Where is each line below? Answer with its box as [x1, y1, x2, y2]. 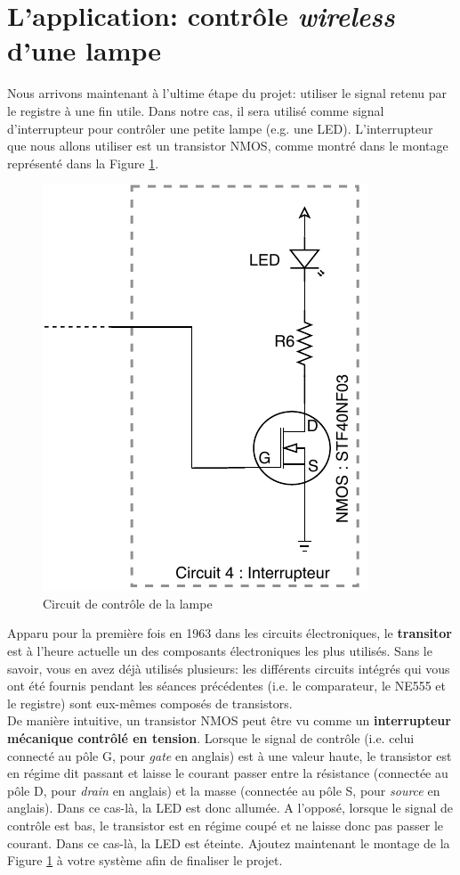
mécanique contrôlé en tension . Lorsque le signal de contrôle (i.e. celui [7, 729, 415, 748]
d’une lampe [7, 32, 162, 69]
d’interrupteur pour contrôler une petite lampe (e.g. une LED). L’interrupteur [7, 119, 433, 137]
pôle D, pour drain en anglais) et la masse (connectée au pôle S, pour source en [7, 781, 440, 799]
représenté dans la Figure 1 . [7, 153, 159, 172]
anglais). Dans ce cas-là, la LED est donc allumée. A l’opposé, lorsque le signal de [7, 798, 454, 817]
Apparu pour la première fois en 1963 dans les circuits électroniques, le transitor [7, 624, 452, 642]
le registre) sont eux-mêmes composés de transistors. [7, 693, 293, 712]
